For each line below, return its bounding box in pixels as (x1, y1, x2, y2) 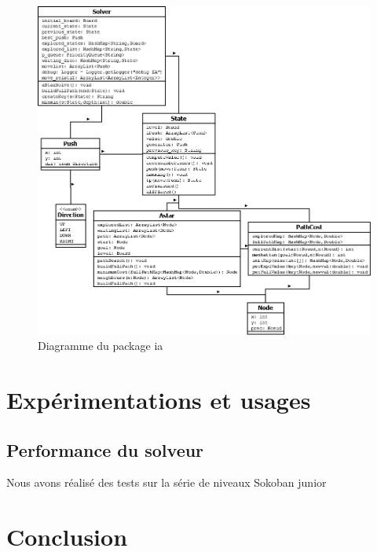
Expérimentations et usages (6, 383, 311, 415)
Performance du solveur (6, 437, 204, 462)
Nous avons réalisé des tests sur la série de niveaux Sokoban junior (6, 474, 327, 491)
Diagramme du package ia (38, 337, 163, 354)
